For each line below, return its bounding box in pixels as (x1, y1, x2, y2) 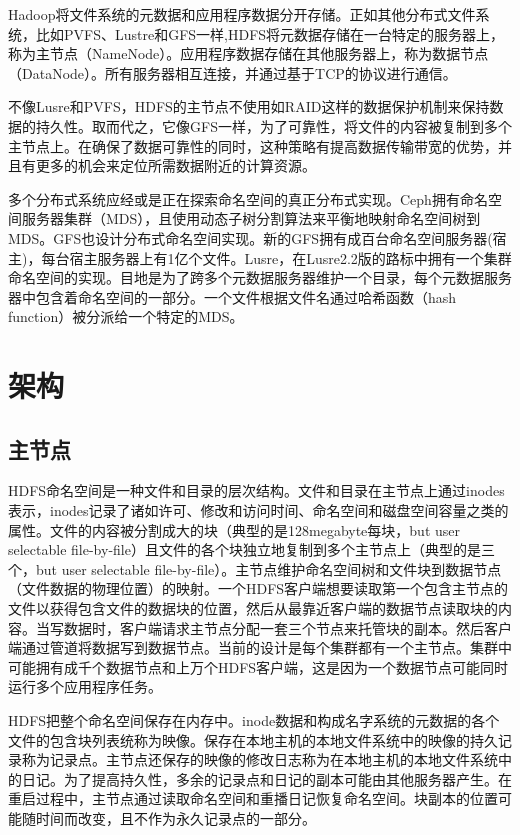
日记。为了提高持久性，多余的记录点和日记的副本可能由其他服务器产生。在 (21, 768, 512, 789)
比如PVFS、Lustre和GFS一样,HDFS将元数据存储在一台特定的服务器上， (35, 23, 505, 44)
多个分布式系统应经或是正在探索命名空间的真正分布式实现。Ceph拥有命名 (8, 188, 488, 209)
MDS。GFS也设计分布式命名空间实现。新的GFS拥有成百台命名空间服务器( (8, 227, 493, 248)
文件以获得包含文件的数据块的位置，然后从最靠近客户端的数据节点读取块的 (8, 598, 498, 619)
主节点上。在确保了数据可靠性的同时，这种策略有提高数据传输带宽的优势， (8, 135, 498, 156)
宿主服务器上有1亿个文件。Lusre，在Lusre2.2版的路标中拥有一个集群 (69, 247, 512, 268)
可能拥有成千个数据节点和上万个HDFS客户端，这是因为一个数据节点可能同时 (8, 656, 509, 677)
